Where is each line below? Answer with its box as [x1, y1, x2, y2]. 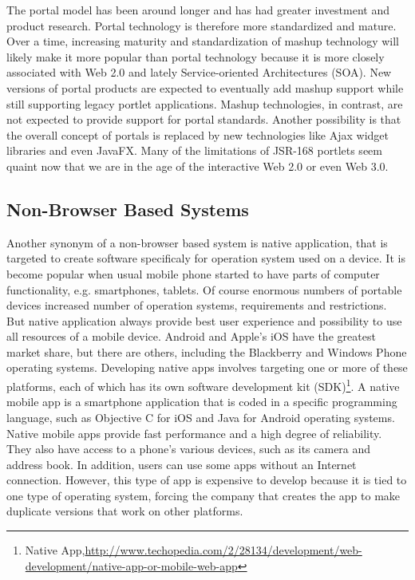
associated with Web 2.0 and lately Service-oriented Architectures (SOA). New [6, 64, 392, 81]
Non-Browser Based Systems [6, 196, 249, 221]
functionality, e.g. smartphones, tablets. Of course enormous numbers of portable [6, 281, 402, 298]
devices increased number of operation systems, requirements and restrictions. [6, 297, 387, 314]
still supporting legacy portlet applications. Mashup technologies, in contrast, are [6, 95, 403, 112]
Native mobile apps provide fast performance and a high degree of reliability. [6, 424, 382, 441]
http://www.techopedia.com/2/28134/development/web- [85, 542, 362, 558]
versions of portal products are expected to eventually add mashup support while [6, 79, 404, 96]
